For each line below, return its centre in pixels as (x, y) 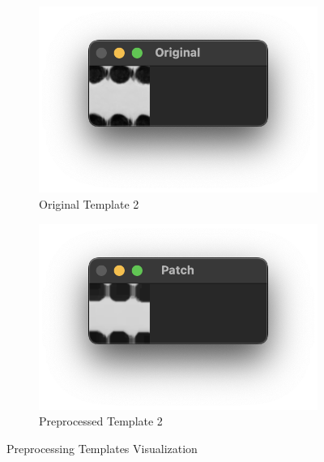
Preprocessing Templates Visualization (102, 449)
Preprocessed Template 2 (101, 421)
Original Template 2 (89, 203)
